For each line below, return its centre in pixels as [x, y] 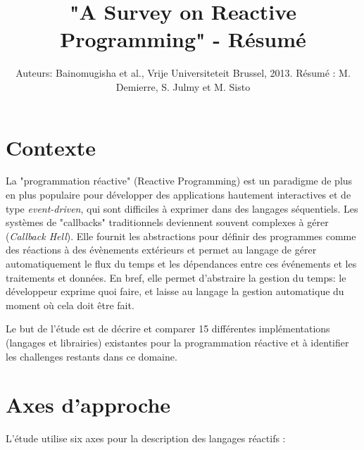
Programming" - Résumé [183, 39]
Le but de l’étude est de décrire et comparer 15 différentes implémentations [168, 329]
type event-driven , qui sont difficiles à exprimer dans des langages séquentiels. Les [182, 208]
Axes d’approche [88, 405]
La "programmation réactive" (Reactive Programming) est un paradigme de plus [179, 181]
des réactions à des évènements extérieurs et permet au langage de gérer [161, 250]
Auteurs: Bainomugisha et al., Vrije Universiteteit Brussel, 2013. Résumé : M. [183, 73]
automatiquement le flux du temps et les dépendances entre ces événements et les [181, 263]
